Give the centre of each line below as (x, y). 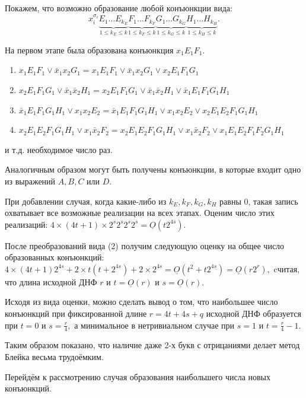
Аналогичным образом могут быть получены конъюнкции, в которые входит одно (153, 169)
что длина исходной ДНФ (51, 281)
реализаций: (26, 224)
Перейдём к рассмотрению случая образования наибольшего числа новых (138, 376)
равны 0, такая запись (259, 201)
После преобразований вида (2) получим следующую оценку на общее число (145, 245)
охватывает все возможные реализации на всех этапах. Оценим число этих (140, 213)
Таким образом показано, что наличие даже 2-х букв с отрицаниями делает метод (152, 345)
